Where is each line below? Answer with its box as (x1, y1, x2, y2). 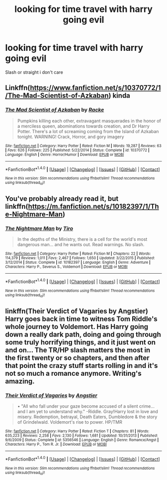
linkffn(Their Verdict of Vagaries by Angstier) (5, 307, 148, 315)
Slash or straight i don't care (5, 69, 63, 75)
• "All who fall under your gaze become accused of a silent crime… (17, 403, 155, 409)
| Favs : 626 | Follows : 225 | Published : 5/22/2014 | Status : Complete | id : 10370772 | (5, 148, 150, 153)
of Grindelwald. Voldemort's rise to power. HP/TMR (17, 419, 123, 425)
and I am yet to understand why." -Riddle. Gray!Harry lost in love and (17, 408, 158, 414)
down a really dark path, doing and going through (5, 330, 162, 338)
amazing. (5, 377, 35, 385)
